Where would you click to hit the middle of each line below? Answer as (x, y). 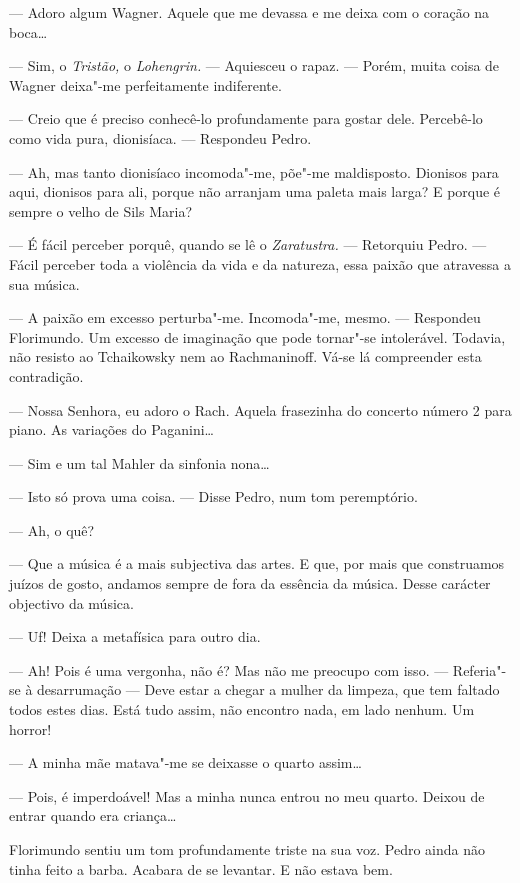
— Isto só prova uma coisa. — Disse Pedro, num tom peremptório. (213, 496)
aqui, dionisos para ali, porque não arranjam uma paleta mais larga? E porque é (255, 191)
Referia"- (479, 669)
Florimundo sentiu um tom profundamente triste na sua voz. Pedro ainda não (247, 849)
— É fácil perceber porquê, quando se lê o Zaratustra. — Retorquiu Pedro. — (248, 244)
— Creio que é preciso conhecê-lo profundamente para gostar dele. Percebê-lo (246, 118)
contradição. (46, 375)
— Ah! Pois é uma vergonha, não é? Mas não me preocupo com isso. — (229, 669)
